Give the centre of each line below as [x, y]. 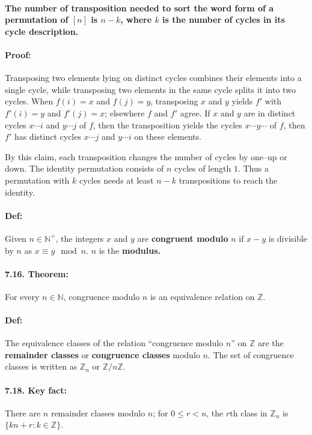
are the [271, 343]
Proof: [18, 54]
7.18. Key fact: [36, 390]
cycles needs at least [117, 180]
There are [23, 412]
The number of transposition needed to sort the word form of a [139, 7]
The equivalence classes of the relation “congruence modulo [114, 343]
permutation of [37, 19]
